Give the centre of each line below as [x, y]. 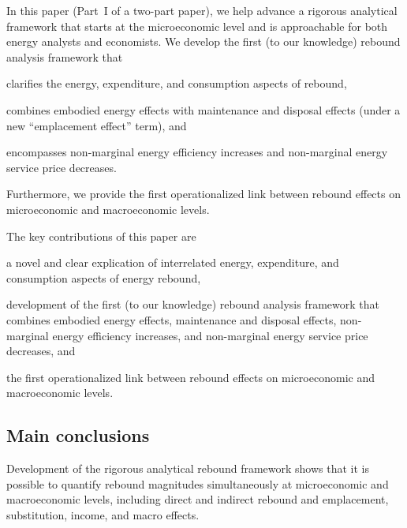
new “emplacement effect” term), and [97, 125]
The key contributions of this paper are [101, 236]
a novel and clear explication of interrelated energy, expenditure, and [173, 262]
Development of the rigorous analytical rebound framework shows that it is [188, 468]
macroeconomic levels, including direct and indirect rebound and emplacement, [198, 499]
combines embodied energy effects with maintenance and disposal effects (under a [203, 109]
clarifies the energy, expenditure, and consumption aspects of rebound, [177, 83]
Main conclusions [78, 435]
